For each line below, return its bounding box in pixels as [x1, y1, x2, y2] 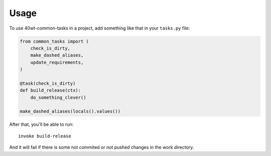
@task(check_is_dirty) [20, 80, 76, 86]
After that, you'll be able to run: [9, 121, 74, 127]
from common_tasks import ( [20, 38, 89, 44]
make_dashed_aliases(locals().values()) [20, 108, 120, 114]
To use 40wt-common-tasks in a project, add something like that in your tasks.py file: [9, 25, 190, 31]
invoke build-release [18, 133, 71, 139]
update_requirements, [30, 59, 84, 65]
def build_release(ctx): [20, 88, 81, 93]
